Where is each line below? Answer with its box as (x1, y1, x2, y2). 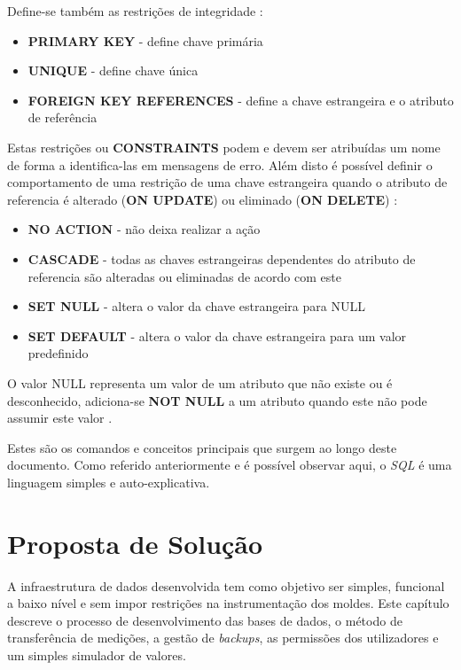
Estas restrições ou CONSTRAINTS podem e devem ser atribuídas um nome (7, 137, 441, 156)
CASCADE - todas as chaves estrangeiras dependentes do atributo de (27, 249, 416, 268)
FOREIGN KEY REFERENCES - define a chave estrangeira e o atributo (27, 90, 454, 109)
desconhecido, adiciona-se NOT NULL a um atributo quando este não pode (7, 391, 427, 409)
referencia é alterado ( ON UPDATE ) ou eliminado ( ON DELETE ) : (7, 190, 398, 208)
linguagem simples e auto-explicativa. (7, 472, 210, 491)
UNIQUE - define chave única (27, 61, 199, 80)
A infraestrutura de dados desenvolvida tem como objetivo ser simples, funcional (7, 576, 445, 595)
